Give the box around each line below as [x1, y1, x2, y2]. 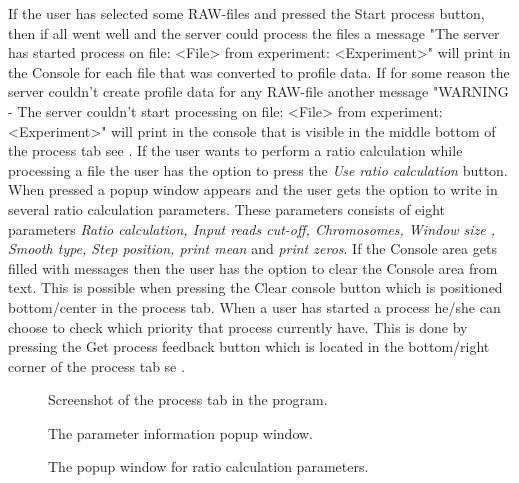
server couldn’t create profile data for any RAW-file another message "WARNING [8, 81, 509, 102]
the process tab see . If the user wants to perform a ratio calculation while [8, 140, 463, 161]
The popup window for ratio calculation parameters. [48, 456, 369, 477]
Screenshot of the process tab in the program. [48, 389, 328, 410]
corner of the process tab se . [8, 355, 185, 376]
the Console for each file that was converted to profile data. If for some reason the [8, 61, 510, 82]
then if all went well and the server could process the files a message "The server [8, 22, 500, 43]
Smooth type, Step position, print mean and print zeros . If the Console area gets [8, 238, 497, 259]
